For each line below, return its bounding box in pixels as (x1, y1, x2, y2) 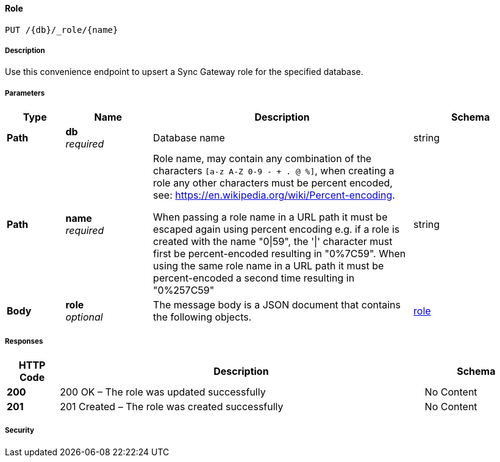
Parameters (5, 88, 45, 98)
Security (5, 426, 34, 435)
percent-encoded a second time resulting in (153, 272, 355, 285)
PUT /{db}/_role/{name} (5, 24, 118, 35)
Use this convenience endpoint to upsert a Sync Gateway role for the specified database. (5, 66, 363, 77)
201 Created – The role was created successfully (60, 400, 284, 413)
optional (65, 311, 103, 324)
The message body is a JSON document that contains (153, 299, 401, 311)
